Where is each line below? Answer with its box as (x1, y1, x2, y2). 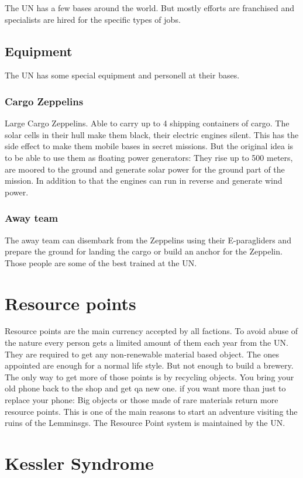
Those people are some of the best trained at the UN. (5, 256, 197, 269)
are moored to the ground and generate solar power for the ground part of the (5, 163, 285, 175)
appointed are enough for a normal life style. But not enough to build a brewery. (5, 359, 294, 372)
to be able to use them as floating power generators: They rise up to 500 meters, (5, 151, 293, 163)
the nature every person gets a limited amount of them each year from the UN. (5, 336, 288, 349)
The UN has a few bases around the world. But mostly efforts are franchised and (5, 2, 295, 13)
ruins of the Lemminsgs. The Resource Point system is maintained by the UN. (5, 417, 285, 429)
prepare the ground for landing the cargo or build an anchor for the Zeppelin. (5, 245, 283, 257)
